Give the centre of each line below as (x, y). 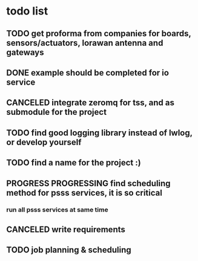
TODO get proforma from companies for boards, (99, 34)
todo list (27, 11)
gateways (25, 52)
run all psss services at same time (57, 210)
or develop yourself (44, 142)
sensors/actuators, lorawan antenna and (85, 43)
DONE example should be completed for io (88, 73)
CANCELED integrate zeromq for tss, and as (90, 103)
